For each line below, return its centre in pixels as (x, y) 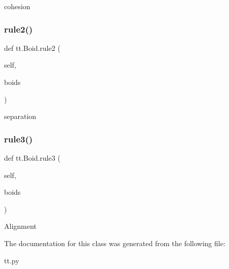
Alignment (20, 226)
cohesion (17, 6)
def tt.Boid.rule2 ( (32, 48)
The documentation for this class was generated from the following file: (115, 243)
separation (20, 116)
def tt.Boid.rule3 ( (32, 158)
